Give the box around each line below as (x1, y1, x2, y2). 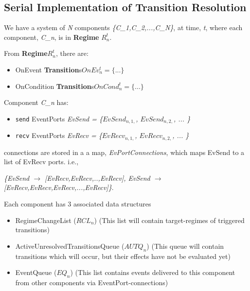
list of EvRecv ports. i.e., (4, 156, 79, 167)
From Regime (4, 48, 48, 58)
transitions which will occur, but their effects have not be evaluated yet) (15, 251, 231, 261)
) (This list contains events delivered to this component (70, 267, 235, 277)
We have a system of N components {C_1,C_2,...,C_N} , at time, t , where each (4, 22, 243, 33)
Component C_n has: (4, 97, 69, 107)
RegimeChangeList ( (15, 215, 76, 225)
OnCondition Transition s (15, 81, 94, 91)
